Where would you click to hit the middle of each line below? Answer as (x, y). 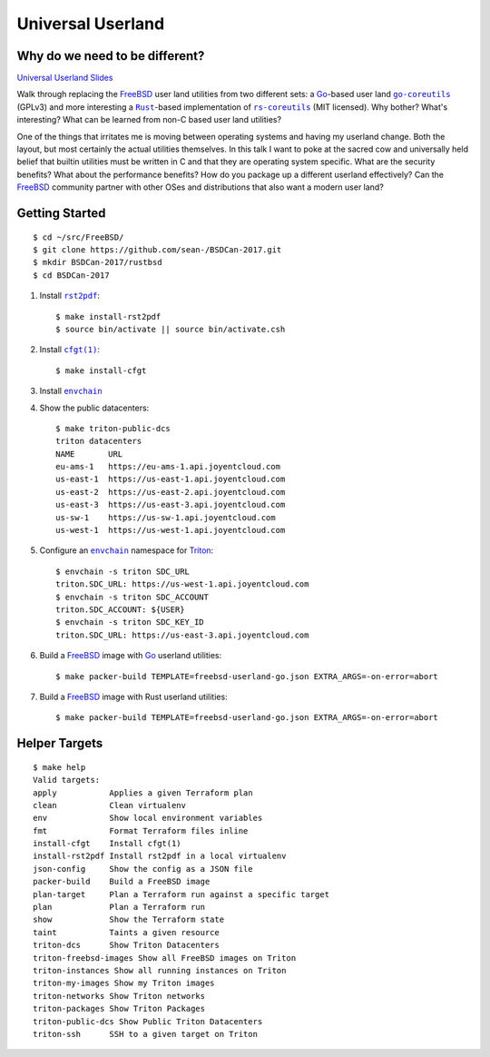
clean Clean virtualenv (109, 805)
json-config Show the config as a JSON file (143, 869)
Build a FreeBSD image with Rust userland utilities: (133, 696)
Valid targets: (67, 780)
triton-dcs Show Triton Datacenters (126, 945)
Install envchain (71, 391)
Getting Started (61, 213)
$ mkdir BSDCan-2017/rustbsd (98, 262)
